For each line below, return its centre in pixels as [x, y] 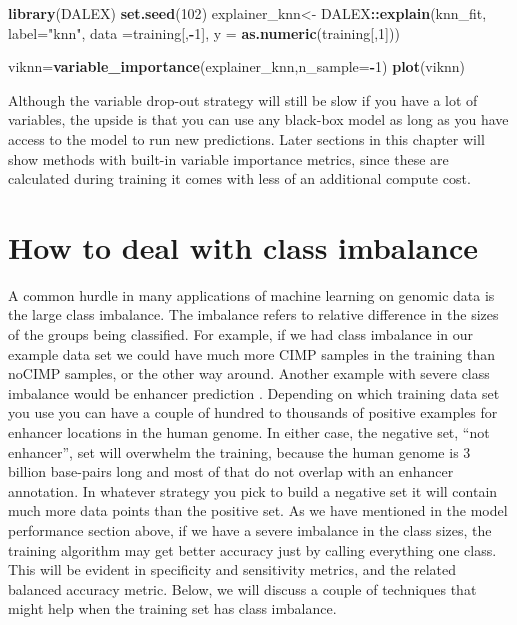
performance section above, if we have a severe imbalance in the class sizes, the [250, 530]
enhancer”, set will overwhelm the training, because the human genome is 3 [239, 451]
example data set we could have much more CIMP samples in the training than [251, 353]
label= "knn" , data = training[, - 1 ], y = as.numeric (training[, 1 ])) [204, 32]
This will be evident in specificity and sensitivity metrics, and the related [232, 569]
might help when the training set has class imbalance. [172, 608]
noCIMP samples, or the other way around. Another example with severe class [249, 373]
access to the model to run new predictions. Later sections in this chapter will [246, 138]
